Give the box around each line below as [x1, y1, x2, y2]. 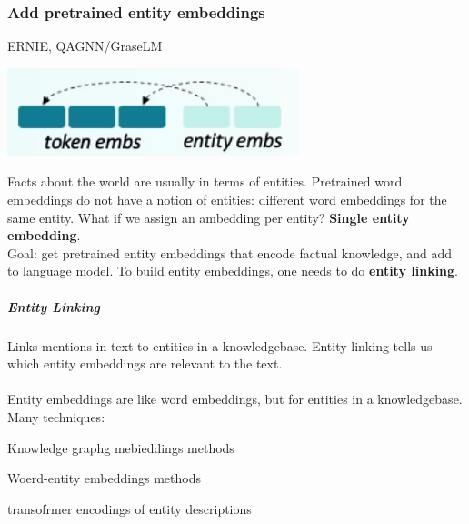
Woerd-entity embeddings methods [7, 469, 201, 488]
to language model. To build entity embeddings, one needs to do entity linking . [7, 261, 459, 280]
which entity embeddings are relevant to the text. [7, 354, 283, 373]
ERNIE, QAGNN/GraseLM [7, 36, 163, 55]
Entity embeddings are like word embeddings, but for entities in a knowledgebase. [7, 389, 463, 408]
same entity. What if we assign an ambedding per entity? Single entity [7, 207, 410, 227]
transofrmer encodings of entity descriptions [7, 499, 252, 518]
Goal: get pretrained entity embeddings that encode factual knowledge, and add [7, 243, 453, 262]
